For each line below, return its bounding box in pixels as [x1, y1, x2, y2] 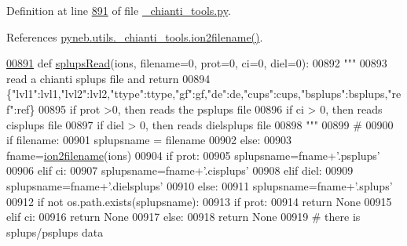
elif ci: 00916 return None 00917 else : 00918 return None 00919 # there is [6, 208, 361, 225]
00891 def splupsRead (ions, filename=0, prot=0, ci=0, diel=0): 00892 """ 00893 [6, 55, 387, 71]
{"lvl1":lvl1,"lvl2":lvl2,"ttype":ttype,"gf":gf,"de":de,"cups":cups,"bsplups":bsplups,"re [6, 85, 401, 102]
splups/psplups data [6, 223, 104, 240]
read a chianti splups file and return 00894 [6, 70, 211, 86]
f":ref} [6, 100, 35, 117]
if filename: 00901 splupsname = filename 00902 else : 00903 [6, 132, 292, 148]
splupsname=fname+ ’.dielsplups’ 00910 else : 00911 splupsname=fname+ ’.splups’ [6, 177, 393, 194]
